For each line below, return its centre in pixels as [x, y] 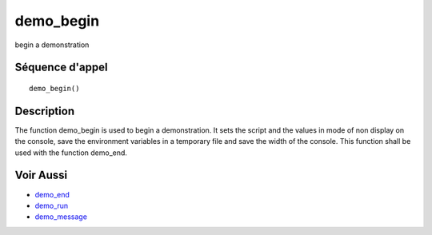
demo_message [61, 217]
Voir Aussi [41, 175]
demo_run [52, 205]
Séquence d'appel [61, 68]
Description [45, 111]
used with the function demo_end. [71, 153]
